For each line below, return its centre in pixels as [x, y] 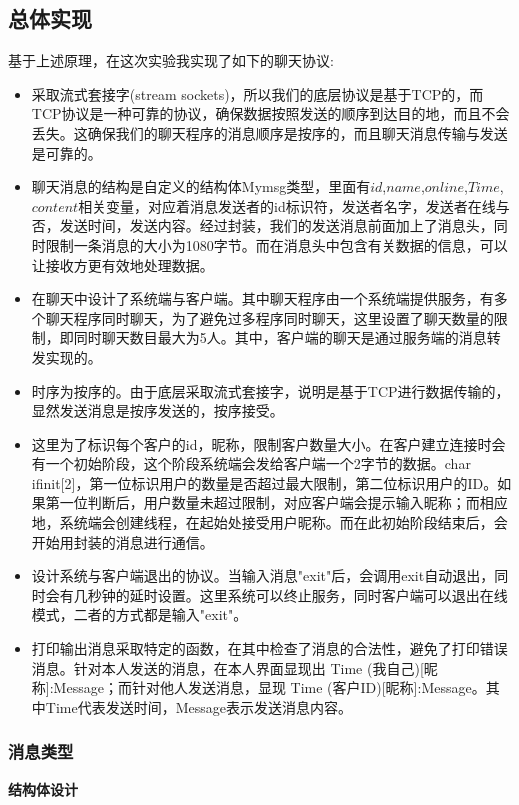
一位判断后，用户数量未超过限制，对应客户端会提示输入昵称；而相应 [283, 502]
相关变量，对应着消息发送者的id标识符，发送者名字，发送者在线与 [294, 205]
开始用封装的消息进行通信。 [122, 541]
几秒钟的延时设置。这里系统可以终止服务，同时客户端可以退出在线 [290, 594]
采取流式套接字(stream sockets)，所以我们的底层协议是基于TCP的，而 [257, 93]
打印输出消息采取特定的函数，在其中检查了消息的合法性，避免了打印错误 [269, 648]
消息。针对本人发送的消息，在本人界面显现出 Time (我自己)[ [227, 667]
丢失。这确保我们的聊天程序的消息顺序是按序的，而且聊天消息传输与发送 [269, 132]
